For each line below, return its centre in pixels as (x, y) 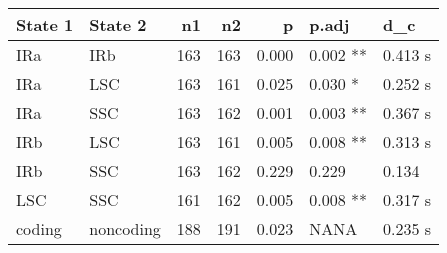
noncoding (125, 228)
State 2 (118, 24)
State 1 (45, 24)
